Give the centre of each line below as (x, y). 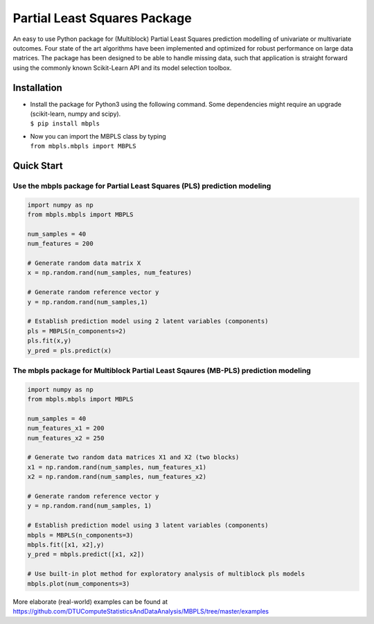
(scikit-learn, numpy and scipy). (75, 114)
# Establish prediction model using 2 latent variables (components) (148, 321)
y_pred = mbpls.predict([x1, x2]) (86, 554)
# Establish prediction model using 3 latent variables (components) (148, 526)
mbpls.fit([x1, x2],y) (66, 545)
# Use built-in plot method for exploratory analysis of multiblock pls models (166, 574)
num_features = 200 (60, 244)
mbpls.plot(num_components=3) (79, 583)
